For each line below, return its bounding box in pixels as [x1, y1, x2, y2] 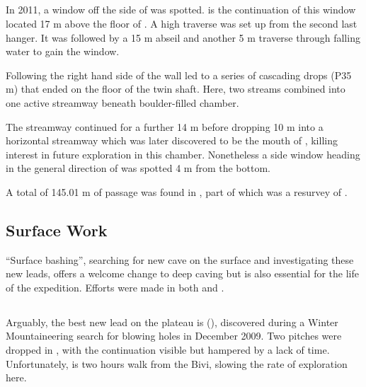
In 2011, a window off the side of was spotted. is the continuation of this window [6, 2, 356, 17]
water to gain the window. [6, 44, 120, 59]
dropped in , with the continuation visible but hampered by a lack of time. [6, 342, 330, 357]
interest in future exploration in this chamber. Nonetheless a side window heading [6, 146, 360, 161]
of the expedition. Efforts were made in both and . [6, 279, 224, 294]
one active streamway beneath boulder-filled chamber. [6, 95, 239, 110]
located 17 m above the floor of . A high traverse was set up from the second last [6, 16, 358, 30]
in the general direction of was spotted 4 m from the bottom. [6, 161, 270, 175]
